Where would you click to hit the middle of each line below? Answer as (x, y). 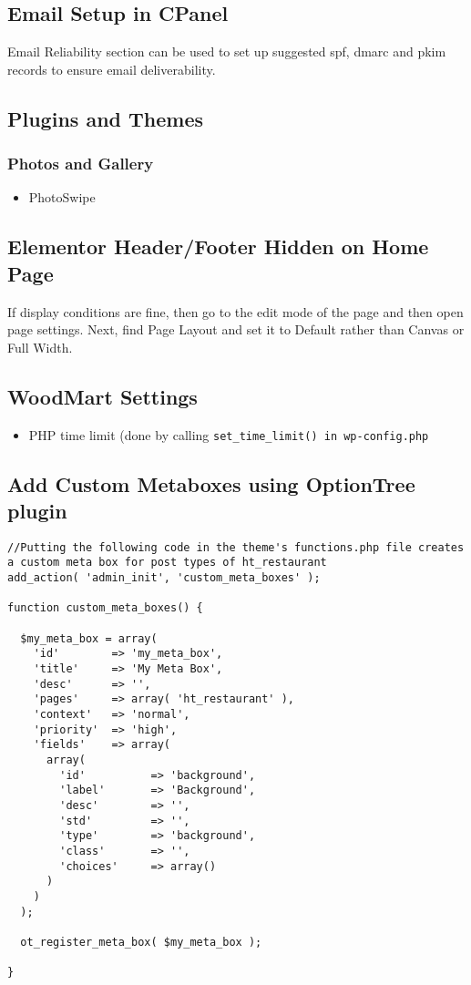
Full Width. (40, 347)
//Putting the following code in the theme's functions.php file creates (236, 547)
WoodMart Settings (102, 396)
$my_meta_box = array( (89, 638)
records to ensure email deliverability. (112, 69)
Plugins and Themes (106, 118)
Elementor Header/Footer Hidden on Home (218, 246)
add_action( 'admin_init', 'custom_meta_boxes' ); (164, 578)
